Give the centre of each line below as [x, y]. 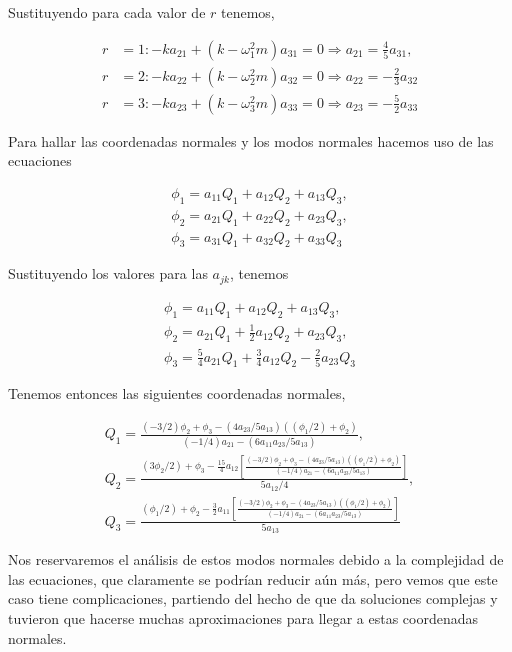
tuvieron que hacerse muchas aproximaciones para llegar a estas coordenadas [243, 618]
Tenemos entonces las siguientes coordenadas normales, [177, 393]
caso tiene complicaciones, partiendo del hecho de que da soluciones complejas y [253, 598]
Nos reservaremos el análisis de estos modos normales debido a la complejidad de [256, 559]
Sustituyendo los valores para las [108, 273]
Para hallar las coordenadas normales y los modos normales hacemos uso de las [251, 140]
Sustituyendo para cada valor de [107, 12]
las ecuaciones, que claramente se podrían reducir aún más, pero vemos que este [253, 578]
